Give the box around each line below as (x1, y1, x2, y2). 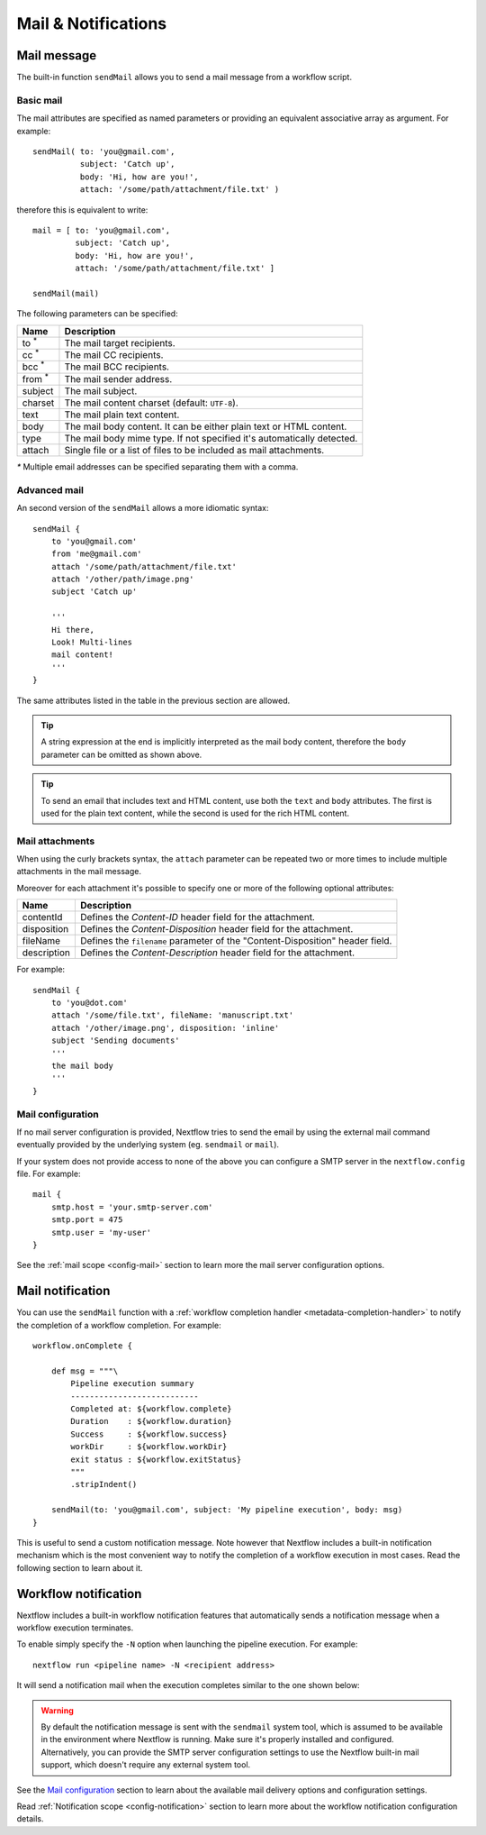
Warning (40, 1704, 74, 1716)
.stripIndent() (70, 1479, 138, 1490)
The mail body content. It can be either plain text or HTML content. (64, 420, 347, 433)
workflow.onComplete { (32, 1341, 133, 1351)
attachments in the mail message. (16, 866, 141, 877)
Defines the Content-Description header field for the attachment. (79, 946, 355, 959)
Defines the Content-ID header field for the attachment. (79, 911, 315, 924)
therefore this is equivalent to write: (16, 204, 148, 215)
